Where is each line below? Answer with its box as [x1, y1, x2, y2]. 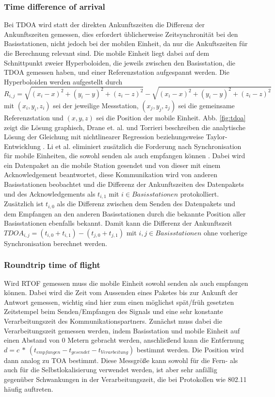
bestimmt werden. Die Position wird [136, 344, 244, 354]
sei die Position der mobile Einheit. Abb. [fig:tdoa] [96, 112, 246, 122]
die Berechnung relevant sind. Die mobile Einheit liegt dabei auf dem [4, 48, 210, 58]
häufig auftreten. [4, 383, 53, 394]
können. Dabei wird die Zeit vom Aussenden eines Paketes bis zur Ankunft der [4, 287, 238, 298]
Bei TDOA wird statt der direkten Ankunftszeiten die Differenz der [4, 19, 205, 30]
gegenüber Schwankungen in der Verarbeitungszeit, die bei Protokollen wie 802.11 [4, 374, 247, 384]
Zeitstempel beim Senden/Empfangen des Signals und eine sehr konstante [4, 306, 223, 316]
